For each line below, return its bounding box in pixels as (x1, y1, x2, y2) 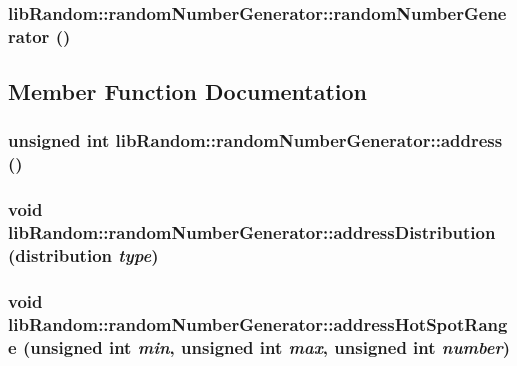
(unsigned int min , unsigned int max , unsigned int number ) (22, 334, 511, 359)
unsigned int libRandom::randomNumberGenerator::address (8, 128, 503, 153)
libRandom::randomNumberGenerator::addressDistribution (8, 220, 496, 245)
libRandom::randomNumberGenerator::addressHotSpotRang (8, 311, 508, 336)
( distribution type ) (8, 243, 159, 268)
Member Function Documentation (8, 76, 368, 107)
